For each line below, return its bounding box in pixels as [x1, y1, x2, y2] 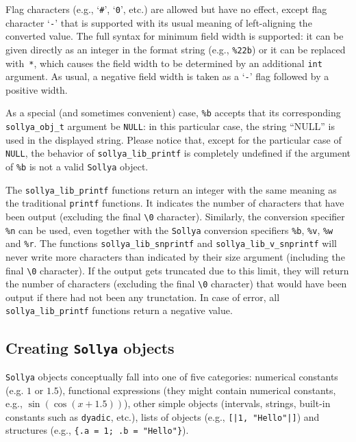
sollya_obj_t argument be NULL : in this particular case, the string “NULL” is [5, 119, 335, 133]
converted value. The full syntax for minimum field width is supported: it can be [5, 29, 344, 43]
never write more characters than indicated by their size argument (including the [5, 249, 345, 263]
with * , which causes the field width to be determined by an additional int [5, 55, 322, 70]
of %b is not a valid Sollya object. [5, 159, 149, 174]
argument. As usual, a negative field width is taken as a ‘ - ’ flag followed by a [5, 69, 329, 83]
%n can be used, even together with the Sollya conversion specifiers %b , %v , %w [5, 222, 333, 237]
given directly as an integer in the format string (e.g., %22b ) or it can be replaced [5, 42, 346, 56]
